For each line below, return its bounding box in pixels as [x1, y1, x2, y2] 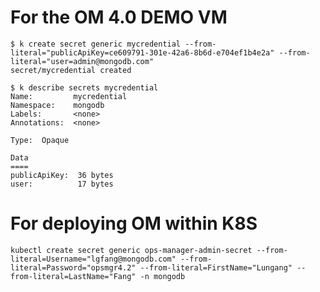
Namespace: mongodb [10, 100, 105, 110]
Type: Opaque [10, 135, 70, 145]
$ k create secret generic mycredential [10, 39, 182, 49]
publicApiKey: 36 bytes [10, 170, 114, 180]
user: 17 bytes [10, 179, 114, 189]
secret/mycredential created [10, 65, 132, 75]
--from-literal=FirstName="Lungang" [139, 262, 293, 273]
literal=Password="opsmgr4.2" [10, 262, 137, 273]
